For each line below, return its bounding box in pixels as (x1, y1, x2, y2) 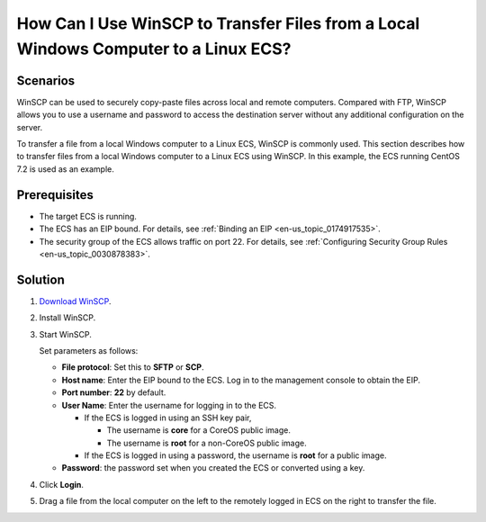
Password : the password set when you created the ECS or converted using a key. (61, 463, 365, 473)
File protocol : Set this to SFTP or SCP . (61, 362, 204, 373)
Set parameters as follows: (39, 345, 139, 355)
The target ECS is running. (39, 211, 137, 221)
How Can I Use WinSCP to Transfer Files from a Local (16, 13, 420, 33)
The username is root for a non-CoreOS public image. (106, 437, 307, 448)
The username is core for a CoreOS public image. (106, 425, 292, 436)
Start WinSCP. (39, 328, 92, 339)
